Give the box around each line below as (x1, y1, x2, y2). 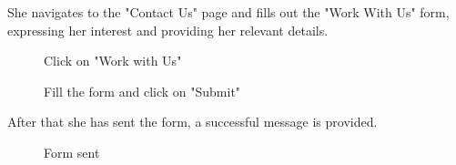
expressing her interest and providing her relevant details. (7, 20, 329, 39)
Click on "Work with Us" (44, 51, 182, 70)
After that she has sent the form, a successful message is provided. (7, 112, 378, 131)
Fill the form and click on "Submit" (44, 81, 241, 100)
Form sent (44, 142, 100, 161)
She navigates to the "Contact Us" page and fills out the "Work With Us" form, (7, 3, 450, 21)
